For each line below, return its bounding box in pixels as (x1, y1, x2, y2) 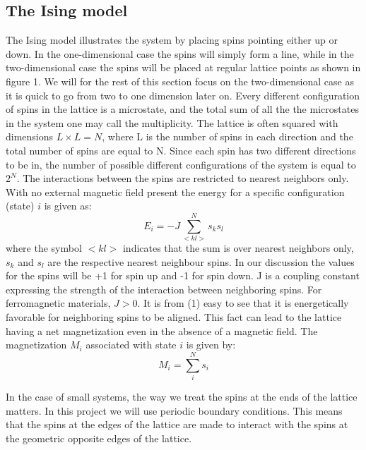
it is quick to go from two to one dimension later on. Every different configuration (6, 87, 360, 102)
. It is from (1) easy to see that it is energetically (137, 296, 349, 310)
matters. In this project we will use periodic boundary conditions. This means (6, 403, 343, 418)
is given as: (44, 198, 92, 213)
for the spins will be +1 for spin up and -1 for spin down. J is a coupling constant (6, 268, 360, 283)
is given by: (186, 337, 236, 352)
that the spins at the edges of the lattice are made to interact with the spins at (6, 417, 348, 432)
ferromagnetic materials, (6, 296, 111, 310)
